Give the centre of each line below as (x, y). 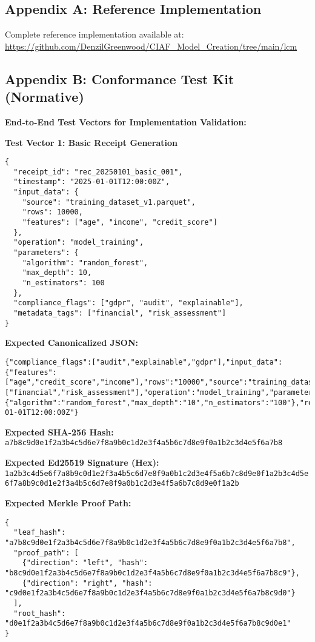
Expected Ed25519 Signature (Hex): (82, 462)
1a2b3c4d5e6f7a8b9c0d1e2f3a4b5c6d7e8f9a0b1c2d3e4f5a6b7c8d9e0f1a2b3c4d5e (157, 473)
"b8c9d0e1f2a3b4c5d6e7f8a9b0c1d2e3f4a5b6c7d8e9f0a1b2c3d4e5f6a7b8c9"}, (152, 573)
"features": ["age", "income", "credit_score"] (120, 223)
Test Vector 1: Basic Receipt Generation (91, 142)
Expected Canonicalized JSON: (71, 343)
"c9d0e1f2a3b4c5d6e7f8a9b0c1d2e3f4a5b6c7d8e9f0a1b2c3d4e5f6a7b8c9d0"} (150, 593)
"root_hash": (40, 613)
